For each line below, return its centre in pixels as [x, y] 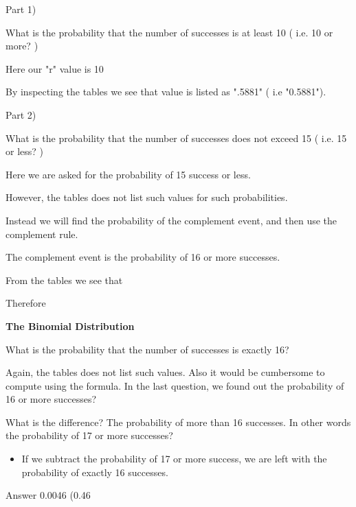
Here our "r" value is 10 [55, 68]
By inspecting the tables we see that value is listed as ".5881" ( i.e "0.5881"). [166, 92]
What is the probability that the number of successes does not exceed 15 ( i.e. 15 [176, 138]
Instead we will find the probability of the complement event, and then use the [171, 220]
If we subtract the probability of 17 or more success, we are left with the [174, 459]
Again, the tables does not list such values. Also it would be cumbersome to [165, 372]
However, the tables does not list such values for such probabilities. [147, 197]
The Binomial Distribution [70, 326]
